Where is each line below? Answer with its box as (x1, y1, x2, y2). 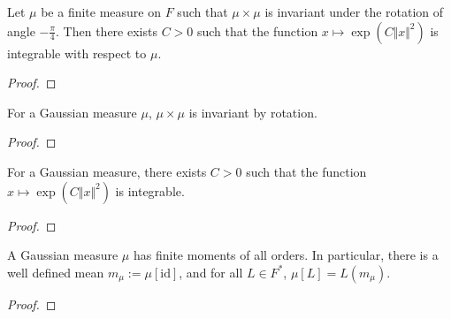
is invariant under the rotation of (264, 3, 444, 20)
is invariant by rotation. (188, 103, 317, 121)
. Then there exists (56, 21, 157, 40)
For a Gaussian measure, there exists (7, 162, 207, 180)
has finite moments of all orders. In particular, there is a (133, 246, 439, 264)
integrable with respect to (7, 43, 147, 62)
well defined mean (7, 262, 104, 281)
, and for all (179, 262, 243, 281)
